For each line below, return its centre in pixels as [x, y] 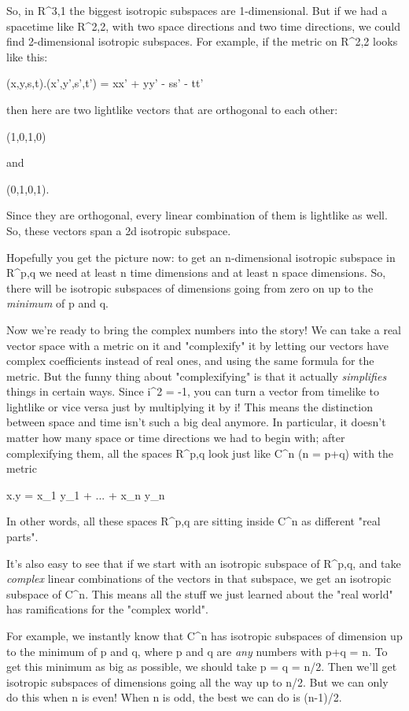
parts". [22, 537]
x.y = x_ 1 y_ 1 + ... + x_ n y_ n [86, 494]
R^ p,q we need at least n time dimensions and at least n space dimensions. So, [196, 273]
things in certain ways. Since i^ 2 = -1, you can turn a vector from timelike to [193, 391]
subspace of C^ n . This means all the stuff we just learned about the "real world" [200, 593]
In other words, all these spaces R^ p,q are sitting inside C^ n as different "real [193, 521]
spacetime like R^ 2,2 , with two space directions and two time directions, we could [204, 26]
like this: [27, 56]
